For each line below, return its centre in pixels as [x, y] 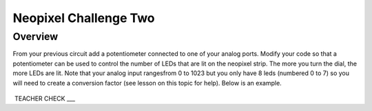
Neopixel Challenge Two [84, 18]
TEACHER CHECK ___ [45, 98]
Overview [35, 37]
